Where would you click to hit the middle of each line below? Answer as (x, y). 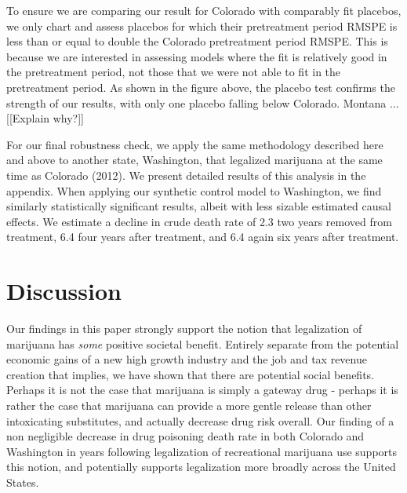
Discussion (64, 291)
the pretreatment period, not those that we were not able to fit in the (174, 72)
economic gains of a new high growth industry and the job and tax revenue (187, 359)
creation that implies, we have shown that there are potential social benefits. (191, 374)
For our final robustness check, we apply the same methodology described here (195, 144)
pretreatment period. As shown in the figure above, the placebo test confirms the (201, 87)
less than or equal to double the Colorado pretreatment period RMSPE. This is (197, 41)
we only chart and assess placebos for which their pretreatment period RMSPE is (202, 26)
